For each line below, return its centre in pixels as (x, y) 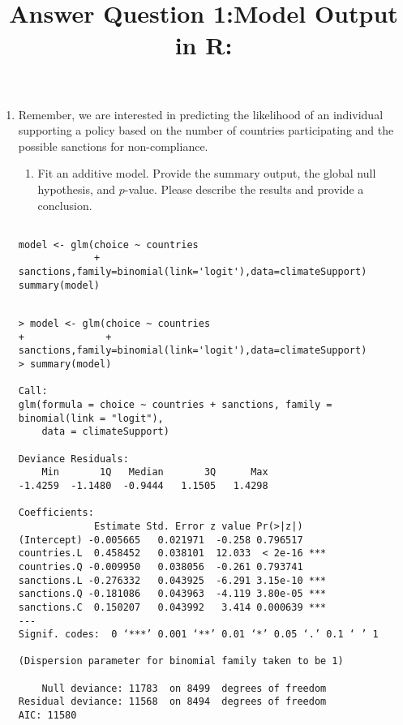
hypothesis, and (77, 189)
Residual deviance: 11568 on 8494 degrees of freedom (172, 702)
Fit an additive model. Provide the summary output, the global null (207, 173)
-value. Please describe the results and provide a (244, 189)
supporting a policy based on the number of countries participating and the (206, 130)
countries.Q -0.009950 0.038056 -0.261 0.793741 (161, 566)
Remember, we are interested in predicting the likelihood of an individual (201, 114)
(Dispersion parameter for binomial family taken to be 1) (181, 661)
